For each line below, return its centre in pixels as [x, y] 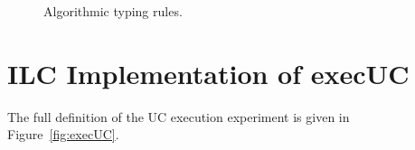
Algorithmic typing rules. [113, 11]
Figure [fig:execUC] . [63, 134]
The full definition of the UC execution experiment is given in [179, 116]
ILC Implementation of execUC [208, 73]
